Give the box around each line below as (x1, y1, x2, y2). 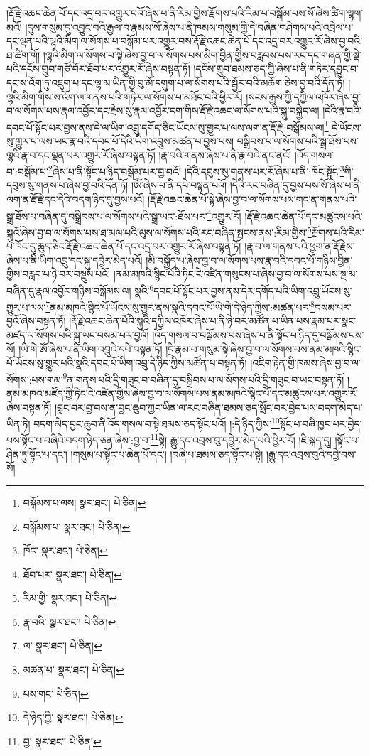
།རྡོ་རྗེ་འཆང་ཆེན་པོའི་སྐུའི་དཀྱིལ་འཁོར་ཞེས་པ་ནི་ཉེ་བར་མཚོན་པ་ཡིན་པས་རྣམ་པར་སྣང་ (69, 313, 357, 328)
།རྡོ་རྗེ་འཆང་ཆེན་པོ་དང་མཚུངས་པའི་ (244, 208, 363, 223)
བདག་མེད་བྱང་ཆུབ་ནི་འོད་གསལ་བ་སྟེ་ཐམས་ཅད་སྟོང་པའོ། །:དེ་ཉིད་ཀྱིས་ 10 (33, 414, 280, 431)
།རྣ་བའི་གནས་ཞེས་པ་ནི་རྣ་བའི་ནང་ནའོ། (158, 147, 292, 162)
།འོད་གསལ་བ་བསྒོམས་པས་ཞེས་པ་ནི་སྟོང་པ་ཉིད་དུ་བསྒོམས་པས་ (152, 328, 364, 342)
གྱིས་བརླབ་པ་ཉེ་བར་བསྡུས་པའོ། (6, 266, 111, 281)
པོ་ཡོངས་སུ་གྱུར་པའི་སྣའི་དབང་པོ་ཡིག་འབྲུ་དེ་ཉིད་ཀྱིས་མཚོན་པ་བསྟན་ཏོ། (6, 355, 247, 370)
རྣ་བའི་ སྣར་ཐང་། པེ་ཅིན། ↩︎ (23, 614, 116, 629)
